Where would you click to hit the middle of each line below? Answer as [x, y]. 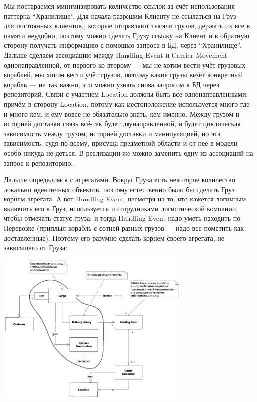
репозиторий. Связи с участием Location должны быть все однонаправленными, [126, 94]
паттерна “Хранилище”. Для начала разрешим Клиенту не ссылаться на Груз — [125, 16]
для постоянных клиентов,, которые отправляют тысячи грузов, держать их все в [127, 26]
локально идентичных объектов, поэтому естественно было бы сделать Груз [119, 189]
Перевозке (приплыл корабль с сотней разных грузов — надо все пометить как [124, 228]
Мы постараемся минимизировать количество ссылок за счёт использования [119, 6]
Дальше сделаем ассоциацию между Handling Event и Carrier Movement [116, 55]
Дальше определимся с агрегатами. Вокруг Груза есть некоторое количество [120, 179]
